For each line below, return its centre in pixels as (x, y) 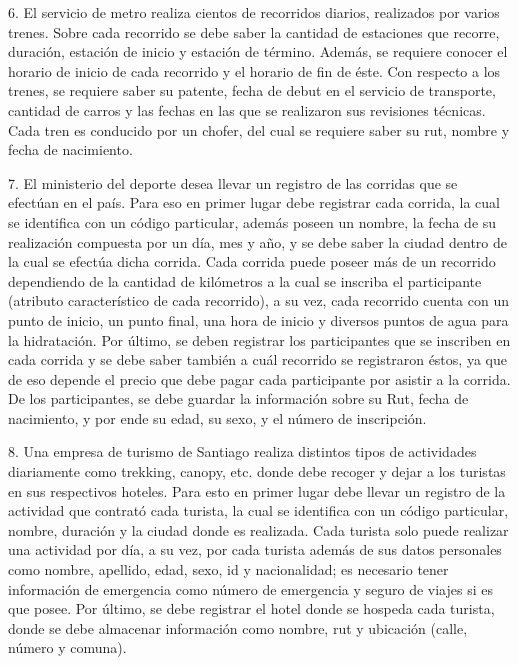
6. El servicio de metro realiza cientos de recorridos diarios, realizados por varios (254, 12)
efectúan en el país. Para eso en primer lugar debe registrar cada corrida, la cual (254, 202)
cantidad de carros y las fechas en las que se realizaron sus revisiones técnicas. (247, 109)
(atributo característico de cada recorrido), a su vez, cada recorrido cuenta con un (258, 300)
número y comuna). (67, 647)
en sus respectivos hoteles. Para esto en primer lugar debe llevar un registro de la (257, 490)
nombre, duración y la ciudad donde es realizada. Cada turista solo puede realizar (258, 529)
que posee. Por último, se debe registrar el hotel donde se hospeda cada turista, (251, 608)
